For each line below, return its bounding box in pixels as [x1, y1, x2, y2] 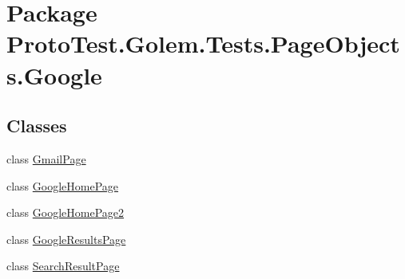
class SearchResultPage [6, 257, 120, 274]
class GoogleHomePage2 [6, 204, 125, 221]
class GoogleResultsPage [6, 230, 126, 247]
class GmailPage [6, 150, 86, 167]
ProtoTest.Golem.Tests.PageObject [6, 27, 400, 60]
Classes [6, 113, 67, 138]
